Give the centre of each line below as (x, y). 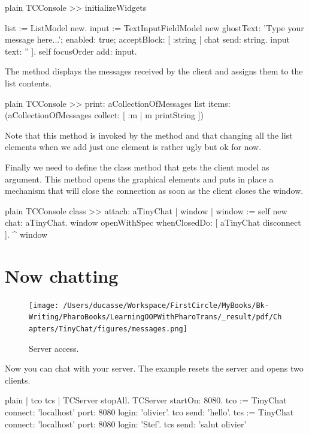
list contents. (28, 83)
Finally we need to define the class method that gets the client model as (137, 167)
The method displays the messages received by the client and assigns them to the (154, 71)
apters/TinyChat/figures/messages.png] (108, 329)
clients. (18, 380)
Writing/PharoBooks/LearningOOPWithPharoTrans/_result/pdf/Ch (155, 317)
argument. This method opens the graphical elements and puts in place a (139, 179)
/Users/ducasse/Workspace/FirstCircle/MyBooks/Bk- (166, 305)
